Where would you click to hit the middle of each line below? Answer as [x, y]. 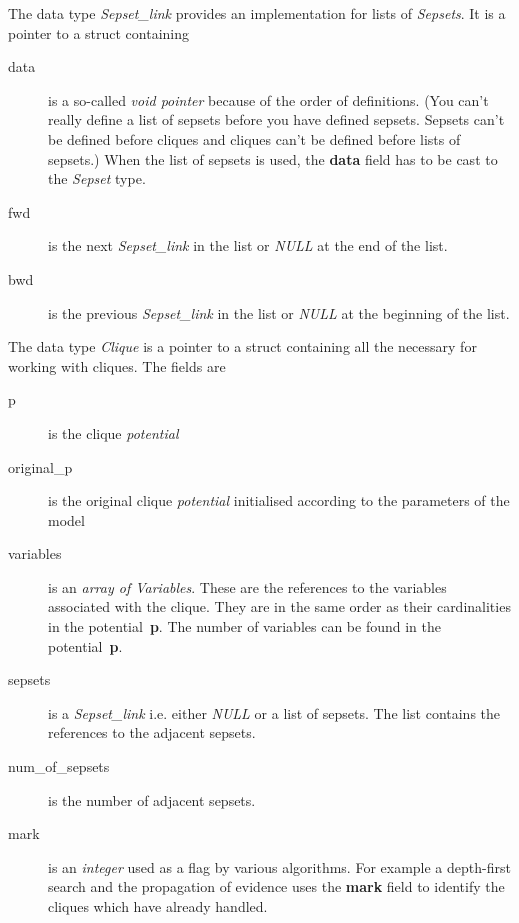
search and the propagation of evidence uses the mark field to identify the [276, 886]
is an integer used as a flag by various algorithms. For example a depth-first [279, 866]
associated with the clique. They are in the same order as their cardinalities [279, 606]
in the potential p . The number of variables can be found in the [244, 626]
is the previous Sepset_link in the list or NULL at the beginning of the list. [279, 312]
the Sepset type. [97, 178]
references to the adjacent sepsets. [152, 732]
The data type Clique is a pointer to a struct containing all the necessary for [242, 346]
